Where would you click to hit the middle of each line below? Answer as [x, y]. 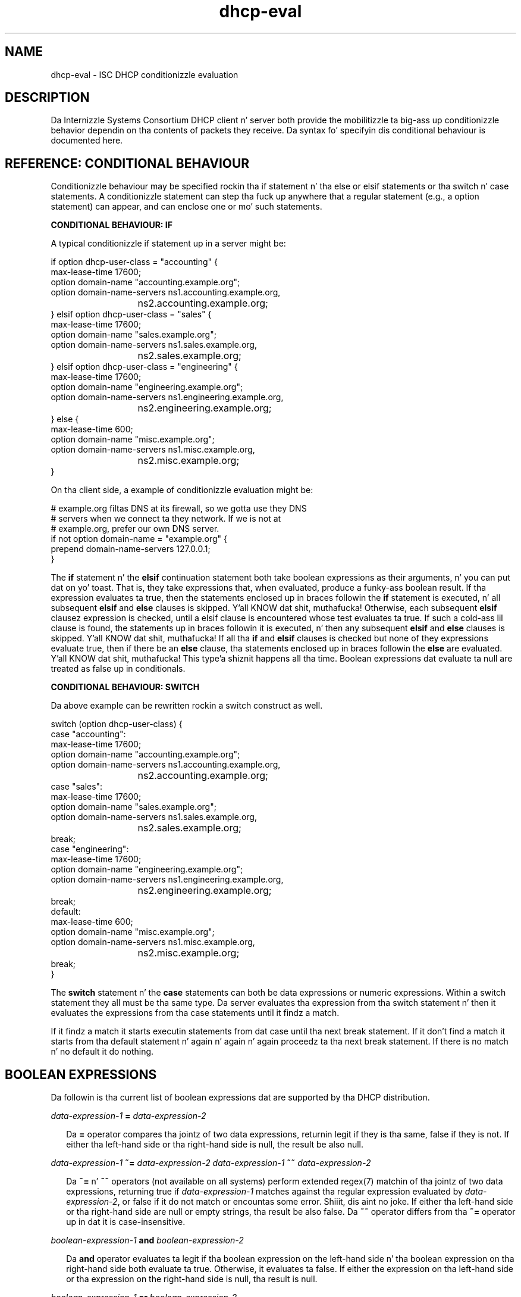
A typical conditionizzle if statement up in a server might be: [168, 244]
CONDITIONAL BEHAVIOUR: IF [112, 225]
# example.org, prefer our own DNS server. [135, 529]
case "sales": [77, 787]
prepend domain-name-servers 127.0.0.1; [131, 549]
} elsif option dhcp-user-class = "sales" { [131, 314]
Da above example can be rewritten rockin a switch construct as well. [187, 706]
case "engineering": [90, 849]
